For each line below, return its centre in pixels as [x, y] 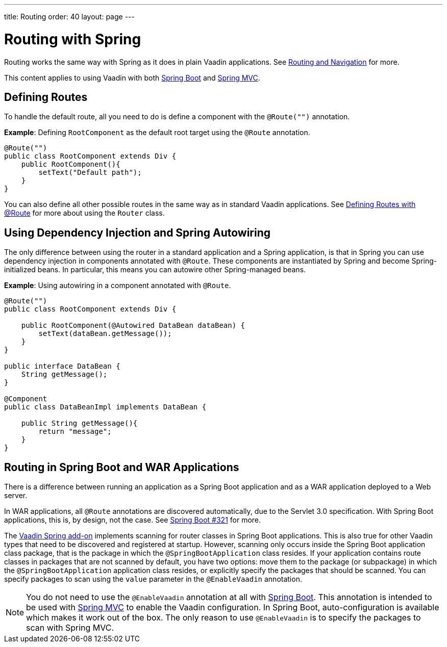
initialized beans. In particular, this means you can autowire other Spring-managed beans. [155, 270]
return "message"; [75, 432]
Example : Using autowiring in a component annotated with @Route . [118, 286]
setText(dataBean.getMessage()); [105, 334]
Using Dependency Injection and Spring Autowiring [138, 232]
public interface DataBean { [62, 366]
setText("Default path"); [90, 173]
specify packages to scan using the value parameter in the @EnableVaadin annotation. [153, 579]
